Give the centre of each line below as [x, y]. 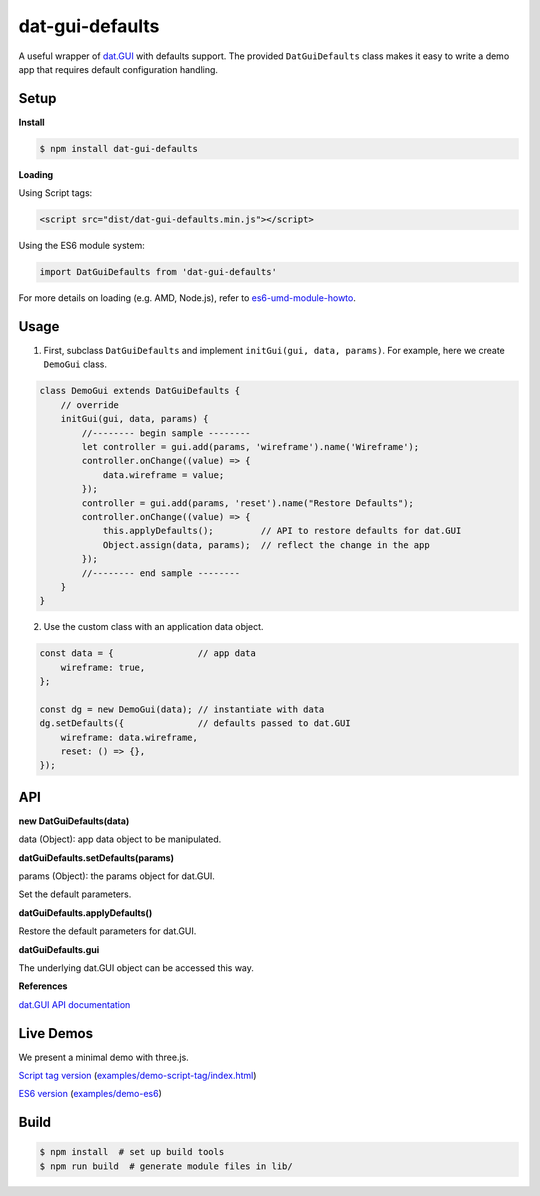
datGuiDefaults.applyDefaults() [85, 912]
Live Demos [56, 1033]
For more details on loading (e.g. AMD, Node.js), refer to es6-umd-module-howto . [187, 298]
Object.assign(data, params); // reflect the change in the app [266, 544]
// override [90, 404]
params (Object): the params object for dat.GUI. [116, 876]
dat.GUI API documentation [74, 1004]
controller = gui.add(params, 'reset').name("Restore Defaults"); [248, 503]
